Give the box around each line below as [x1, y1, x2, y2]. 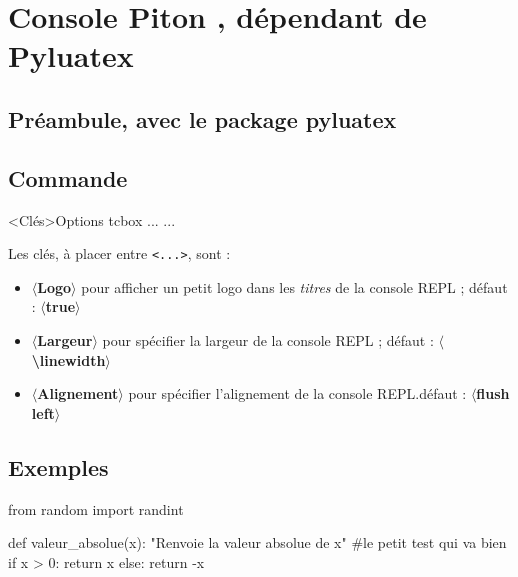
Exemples [8, 451, 109, 482]
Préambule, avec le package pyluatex [8, 103, 397, 134]
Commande [8, 162, 128, 193]
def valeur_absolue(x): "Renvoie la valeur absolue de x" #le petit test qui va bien [8, 532, 507, 553]
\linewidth [31, 349, 106, 370]
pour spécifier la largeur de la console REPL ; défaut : [102, 329, 434, 350]
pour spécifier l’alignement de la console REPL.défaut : [128, 383, 467, 404]
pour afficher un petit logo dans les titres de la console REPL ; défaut [81, 276, 508, 297]
